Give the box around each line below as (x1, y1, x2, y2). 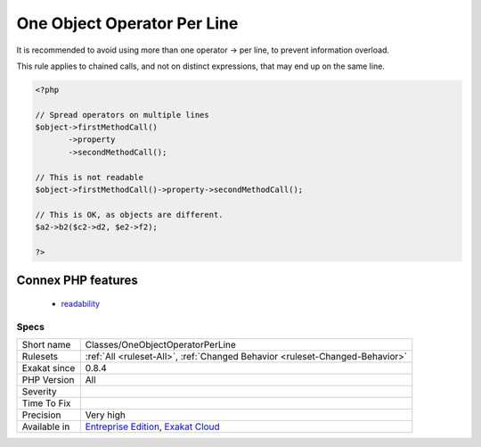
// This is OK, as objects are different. (35, 210, 224, 219)
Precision (21, 409, 61, 421)
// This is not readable (35, 172, 144, 182)
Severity (21, 385, 57, 398)
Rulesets (21, 351, 58, 363)
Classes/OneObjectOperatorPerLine (85, 339, 236, 352)
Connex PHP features (16, 273, 138, 288)
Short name (21, 339, 71, 352)
